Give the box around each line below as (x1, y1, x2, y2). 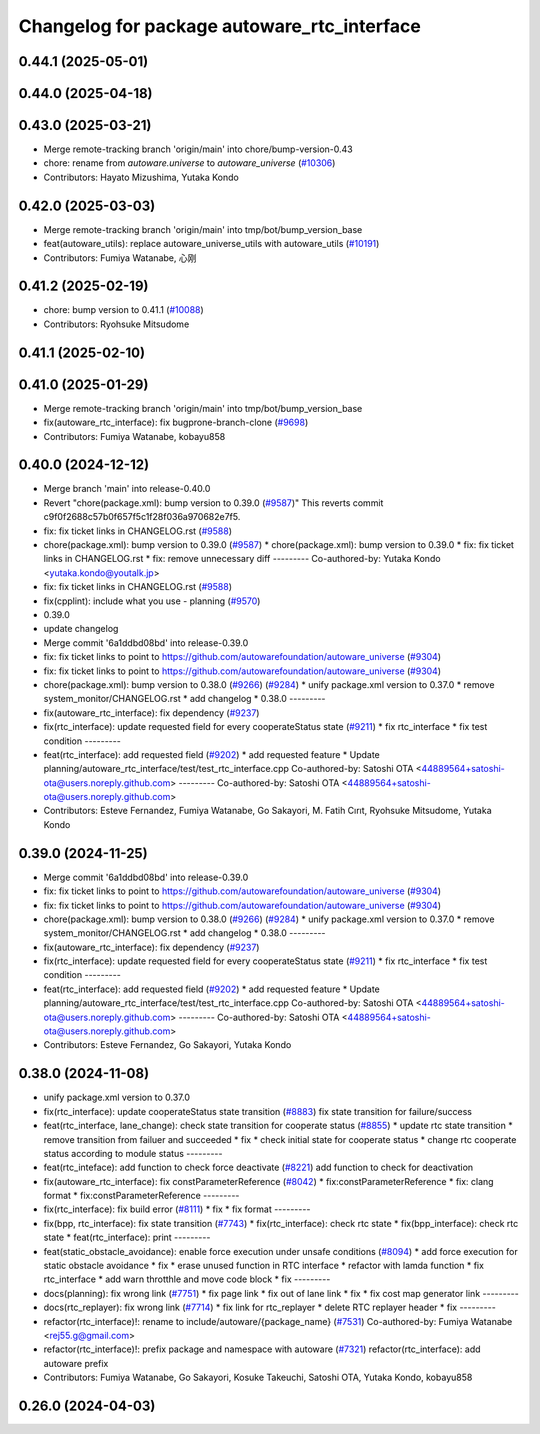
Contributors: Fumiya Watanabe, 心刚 (43, 251, 197, 264)
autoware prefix (43, 1357, 109, 1369)
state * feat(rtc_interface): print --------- (43, 1231, 211, 1244)
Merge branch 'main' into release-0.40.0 (43, 483, 211, 495)
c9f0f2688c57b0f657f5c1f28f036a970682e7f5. (43, 511, 241, 523)
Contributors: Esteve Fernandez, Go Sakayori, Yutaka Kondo (43, 1039, 292, 1051)
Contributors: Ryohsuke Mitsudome (43, 318, 190, 330)
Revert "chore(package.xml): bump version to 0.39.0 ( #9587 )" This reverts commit (43, 496, 384, 509)
